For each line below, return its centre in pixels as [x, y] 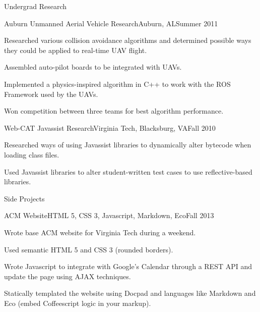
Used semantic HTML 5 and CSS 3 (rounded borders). [89, 249]
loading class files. [32, 154]
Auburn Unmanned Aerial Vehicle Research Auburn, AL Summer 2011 [111, 23]
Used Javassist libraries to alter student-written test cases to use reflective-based [128, 171]
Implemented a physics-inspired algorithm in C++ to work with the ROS [117, 84]
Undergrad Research [36, 6]
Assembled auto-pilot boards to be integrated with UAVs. [93, 67]
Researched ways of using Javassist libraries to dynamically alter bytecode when [128, 145]
